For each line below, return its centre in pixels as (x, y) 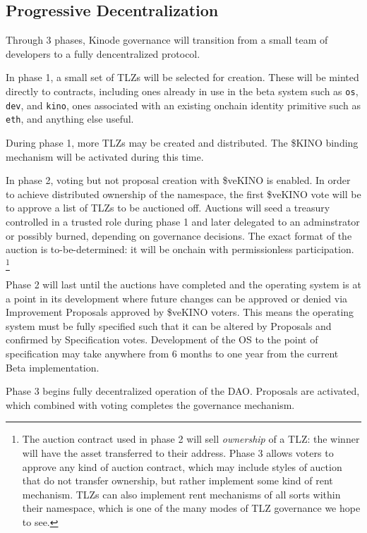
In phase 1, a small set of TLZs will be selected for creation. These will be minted (182, 77)
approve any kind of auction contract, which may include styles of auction (182, 466)
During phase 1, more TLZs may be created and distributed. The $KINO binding (182, 142)
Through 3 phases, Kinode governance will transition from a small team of (167, 40)
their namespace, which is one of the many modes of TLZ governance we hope (191, 508)
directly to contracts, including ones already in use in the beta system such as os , (182, 91)
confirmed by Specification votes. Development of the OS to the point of (162, 339)
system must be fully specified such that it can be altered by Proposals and (169, 325)
